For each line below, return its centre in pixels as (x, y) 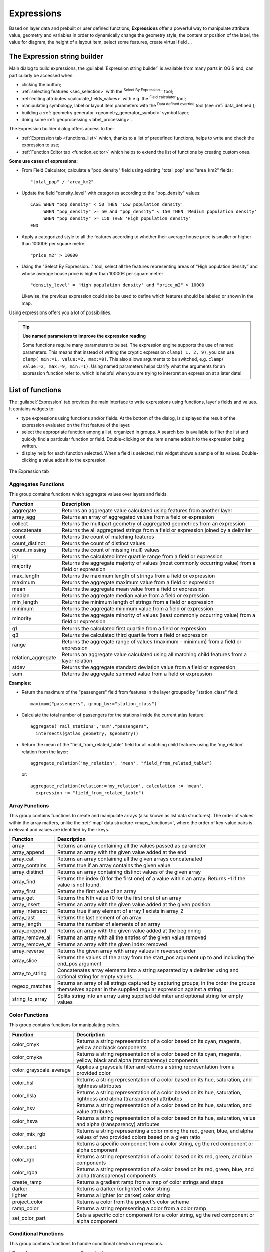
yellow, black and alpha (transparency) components (137, 1060)
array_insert (26, 905)
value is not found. (79, 885)
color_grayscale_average (41, 1070)
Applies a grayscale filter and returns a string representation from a (156, 1067)
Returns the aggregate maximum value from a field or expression (138, 582)
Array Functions (29, 805)
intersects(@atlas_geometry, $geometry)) (87, 733)
